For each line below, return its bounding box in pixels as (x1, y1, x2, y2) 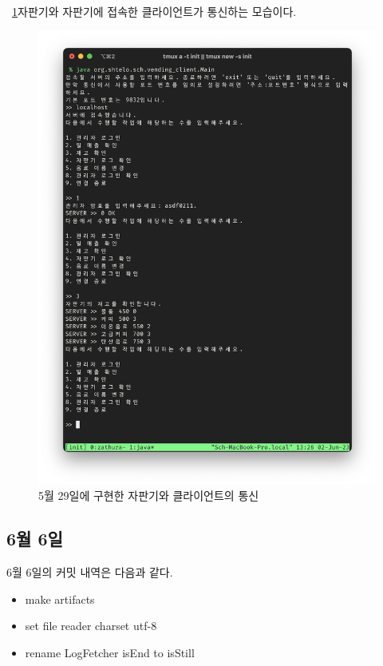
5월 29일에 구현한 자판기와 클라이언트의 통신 (38, 487, 259, 504)
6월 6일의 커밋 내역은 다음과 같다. (6, 564, 173, 581)
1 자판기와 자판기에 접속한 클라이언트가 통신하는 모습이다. (12, 3, 297, 19)
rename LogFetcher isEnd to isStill (25, 644, 195, 661)
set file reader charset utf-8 (25, 617, 157, 634)
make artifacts (25, 590, 95, 607)
